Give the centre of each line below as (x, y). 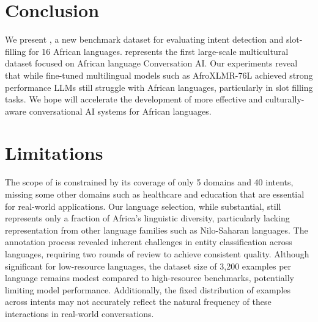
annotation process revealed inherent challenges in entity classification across (149, 242)
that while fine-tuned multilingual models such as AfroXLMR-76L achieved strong (159, 75)
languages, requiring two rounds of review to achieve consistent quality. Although (157, 253)
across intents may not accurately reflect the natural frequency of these (138, 302)
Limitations (54, 153)
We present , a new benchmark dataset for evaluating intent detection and (144, 39)
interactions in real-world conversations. (79, 313)
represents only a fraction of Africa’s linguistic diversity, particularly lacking (147, 218)
